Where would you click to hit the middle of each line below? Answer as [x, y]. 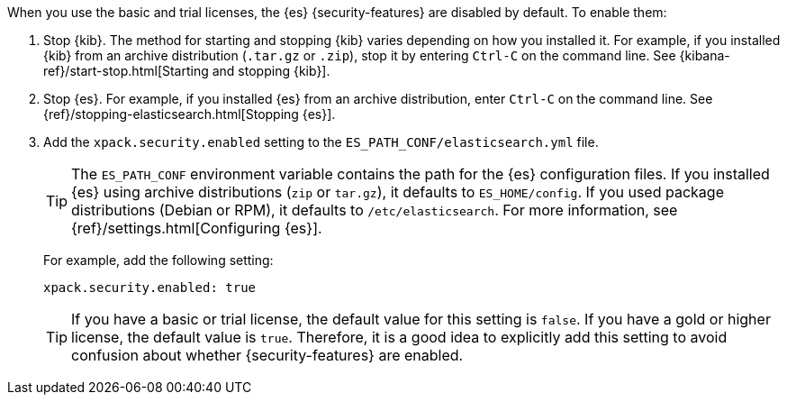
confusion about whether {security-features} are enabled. [267, 355]
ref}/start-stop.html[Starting [126, 71]
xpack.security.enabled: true [150, 288]
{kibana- [705, 55]
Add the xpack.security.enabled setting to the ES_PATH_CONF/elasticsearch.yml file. [321, 142]
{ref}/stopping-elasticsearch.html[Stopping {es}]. [190, 114]
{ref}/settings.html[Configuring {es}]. [197, 228]
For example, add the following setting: [158, 260]
